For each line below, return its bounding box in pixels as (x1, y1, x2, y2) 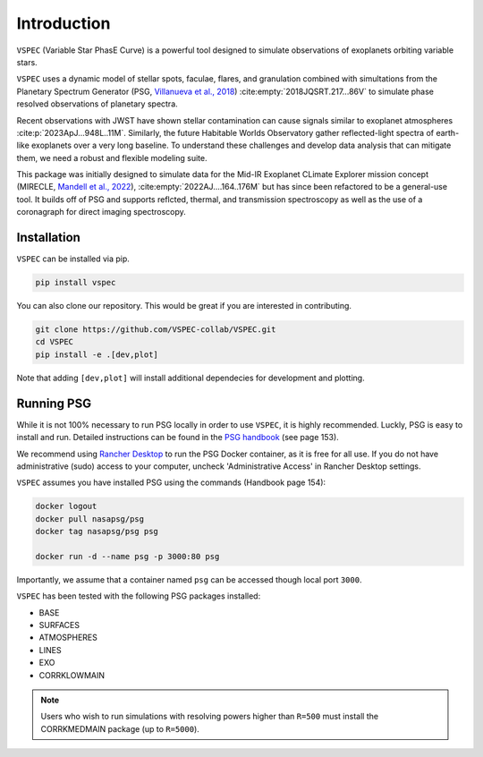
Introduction (16, 13, 111, 33)
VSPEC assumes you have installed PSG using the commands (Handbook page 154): (16, 477, 326, 488)
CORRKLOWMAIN (38, 669, 105, 680)
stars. (16, 56, 38, 67)
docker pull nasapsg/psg (35, 514, 145, 523)
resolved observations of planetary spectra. (16, 98, 178, 109)
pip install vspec (35, 277, 116, 288)
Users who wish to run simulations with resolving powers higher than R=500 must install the (40, 711, 379, 722)
